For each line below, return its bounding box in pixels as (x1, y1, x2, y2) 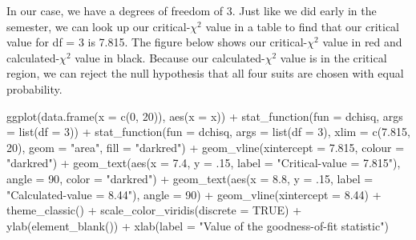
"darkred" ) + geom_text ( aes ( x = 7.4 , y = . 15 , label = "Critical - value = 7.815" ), (6, 154, 401, 171)
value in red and (322, 34, 402, 50)
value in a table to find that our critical (205, 18, 400, 34)
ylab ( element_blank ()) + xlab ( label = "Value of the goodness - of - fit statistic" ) (6, 217, 389, 234)
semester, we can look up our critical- (6, 18, 191, 34)
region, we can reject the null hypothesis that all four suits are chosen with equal (6, 65, 404, 82)
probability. (6, 80, 63, 97)
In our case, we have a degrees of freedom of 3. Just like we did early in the (6, 2, 377, 18)
